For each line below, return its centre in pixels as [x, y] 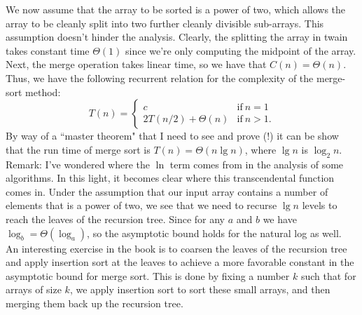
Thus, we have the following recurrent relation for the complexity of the [160, 78]
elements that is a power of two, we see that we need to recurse [141, 205]
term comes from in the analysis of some [257, 164]
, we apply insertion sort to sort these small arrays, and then [200, 289]
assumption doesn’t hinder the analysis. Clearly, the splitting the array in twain [177, 37]
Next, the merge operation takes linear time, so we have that [136, 64]
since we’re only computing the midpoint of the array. [241, 50]
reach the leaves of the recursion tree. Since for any [115, 219]
